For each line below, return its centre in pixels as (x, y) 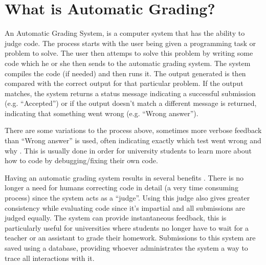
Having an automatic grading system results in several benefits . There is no (124, 177)
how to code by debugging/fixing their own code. (81, 160)
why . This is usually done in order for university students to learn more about (128, 150)
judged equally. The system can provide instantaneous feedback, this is (116, 218)
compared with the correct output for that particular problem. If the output (124, 83)
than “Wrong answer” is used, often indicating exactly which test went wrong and (133, 140)
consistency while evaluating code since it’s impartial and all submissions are (125, 207)
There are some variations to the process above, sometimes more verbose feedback (133, 130)
